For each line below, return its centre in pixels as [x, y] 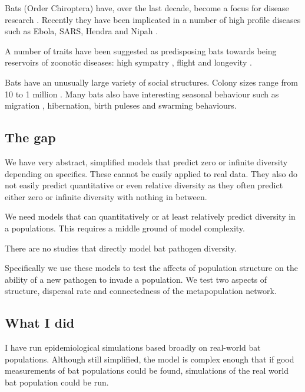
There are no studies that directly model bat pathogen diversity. [121, 248]
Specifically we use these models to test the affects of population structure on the [151, 268]
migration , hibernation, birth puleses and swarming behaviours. [121, 105]
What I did [40, 323]
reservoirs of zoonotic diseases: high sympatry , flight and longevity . [128, 62]
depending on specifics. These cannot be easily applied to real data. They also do [151, 173]
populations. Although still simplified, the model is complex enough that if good [150, 359]
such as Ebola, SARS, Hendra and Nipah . [82, 31]
